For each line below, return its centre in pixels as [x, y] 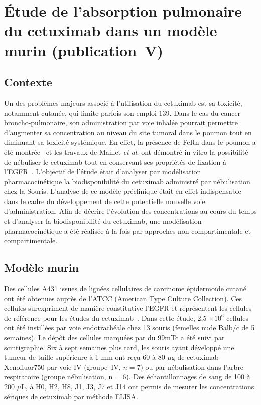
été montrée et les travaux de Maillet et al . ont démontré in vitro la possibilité [126, 152]
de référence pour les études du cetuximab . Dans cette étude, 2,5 [105, 318]
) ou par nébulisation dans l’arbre [192, 367]
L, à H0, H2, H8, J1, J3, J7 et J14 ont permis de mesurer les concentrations [138, 386]
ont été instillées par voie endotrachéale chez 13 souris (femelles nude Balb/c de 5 [129, 328]
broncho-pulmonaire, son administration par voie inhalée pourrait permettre [121, 123]
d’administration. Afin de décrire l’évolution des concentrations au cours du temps [130, 211]
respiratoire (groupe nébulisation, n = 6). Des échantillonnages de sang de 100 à [127, 377]
